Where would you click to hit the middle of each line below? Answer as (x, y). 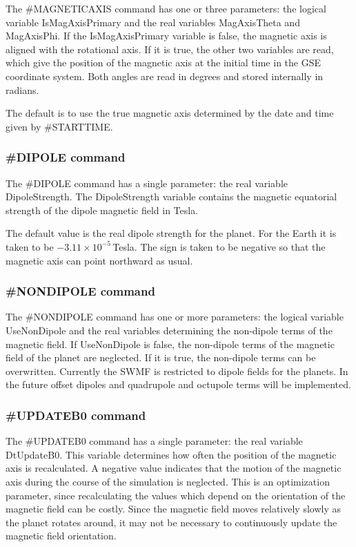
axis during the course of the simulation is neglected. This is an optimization (168, 481)
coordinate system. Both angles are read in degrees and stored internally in (165, 76)
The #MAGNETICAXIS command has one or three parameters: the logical (166, 8)
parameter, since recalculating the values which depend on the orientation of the (176, 495)
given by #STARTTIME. (59, 126)
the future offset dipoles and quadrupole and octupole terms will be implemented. (178, 384)
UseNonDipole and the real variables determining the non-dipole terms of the (169, 330)
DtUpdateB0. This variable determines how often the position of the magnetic (171, 454)
